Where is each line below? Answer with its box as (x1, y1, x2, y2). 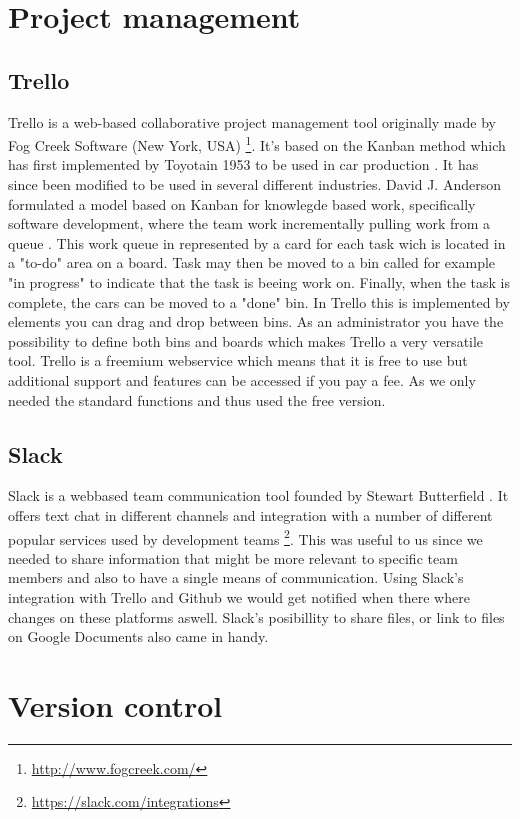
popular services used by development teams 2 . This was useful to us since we (8, 525, 483, 549)
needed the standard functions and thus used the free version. (8, 389, 386, 410)
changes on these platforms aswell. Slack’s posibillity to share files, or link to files (8, 606, 505, 627)
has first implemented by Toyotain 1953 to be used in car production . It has (8, 154, 479, 175)
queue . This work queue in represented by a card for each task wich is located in (8, 232, 506, 253)
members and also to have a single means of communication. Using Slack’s (8, 567, 464, 588)
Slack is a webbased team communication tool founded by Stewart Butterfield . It (8, 485, 509, 506)
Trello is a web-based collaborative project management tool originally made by (8, 111, 496, 132)
